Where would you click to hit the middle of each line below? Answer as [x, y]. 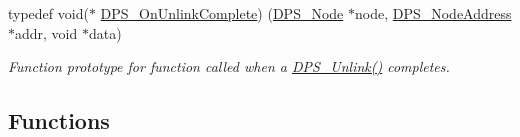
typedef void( [48, 13]
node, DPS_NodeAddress [433, 13]
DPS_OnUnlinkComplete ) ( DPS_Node [222, 13]
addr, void [46, 32]
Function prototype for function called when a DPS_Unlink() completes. [229, 66]
